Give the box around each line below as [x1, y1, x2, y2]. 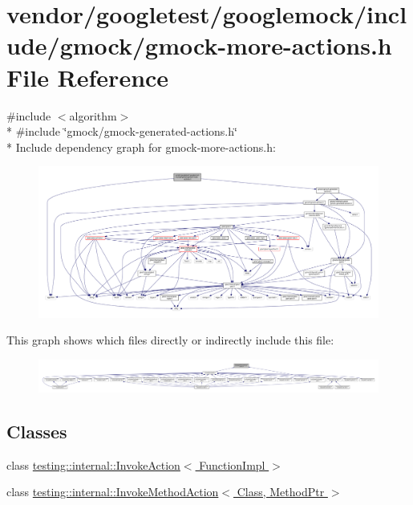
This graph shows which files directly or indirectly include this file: [6, 332, 334, 348]
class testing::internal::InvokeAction [6, 456, 180, 473]
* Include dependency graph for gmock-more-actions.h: [6, 138, 276, 155]
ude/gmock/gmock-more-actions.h [6, 29, 392, 62]
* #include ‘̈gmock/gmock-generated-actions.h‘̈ [6, 123, 237, 140]
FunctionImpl [199, 456, 265, 473]
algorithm [69, 107, 117, 124]
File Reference [6, 60, 169, 93]
